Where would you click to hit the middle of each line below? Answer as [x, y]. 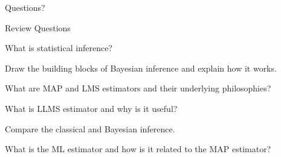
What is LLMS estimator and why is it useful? [91, 108]
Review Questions [38, 27]
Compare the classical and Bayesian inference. [90, 128]
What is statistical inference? [59, 48]
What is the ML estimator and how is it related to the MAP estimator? [138, 149]
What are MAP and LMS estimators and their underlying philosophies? [138, 88]
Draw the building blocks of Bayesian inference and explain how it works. [141, 68]
